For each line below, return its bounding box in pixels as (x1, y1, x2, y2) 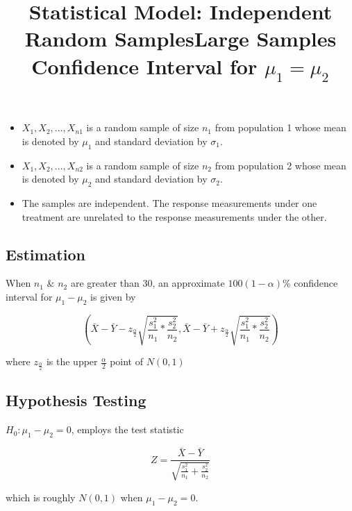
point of (110, 354, 144, 369)
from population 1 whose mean (215, 120, 346, 135)
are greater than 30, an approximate (70, 276, 225, 290)
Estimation (6, 243, 85, 265)
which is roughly (6, 489, 76, 504)
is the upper (46, 354, 98, 369)
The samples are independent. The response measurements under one (22, 195, 317, 210)
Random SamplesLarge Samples (24, 24, 337, 53)
